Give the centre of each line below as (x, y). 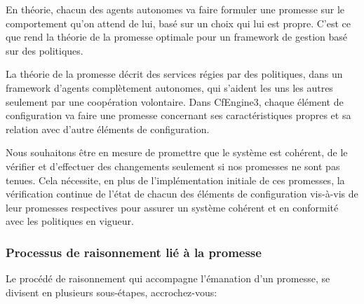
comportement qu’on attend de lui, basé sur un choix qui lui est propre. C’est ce (178, 23)
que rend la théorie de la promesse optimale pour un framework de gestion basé (177, 37)
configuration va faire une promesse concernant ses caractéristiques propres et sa (178, 115)
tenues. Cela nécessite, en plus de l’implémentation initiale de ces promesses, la (175, 180)
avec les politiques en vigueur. (70, 221)
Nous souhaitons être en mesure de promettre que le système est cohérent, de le (177, 152)
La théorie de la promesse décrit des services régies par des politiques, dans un (174, 74)
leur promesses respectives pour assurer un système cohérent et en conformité (172, 207)
